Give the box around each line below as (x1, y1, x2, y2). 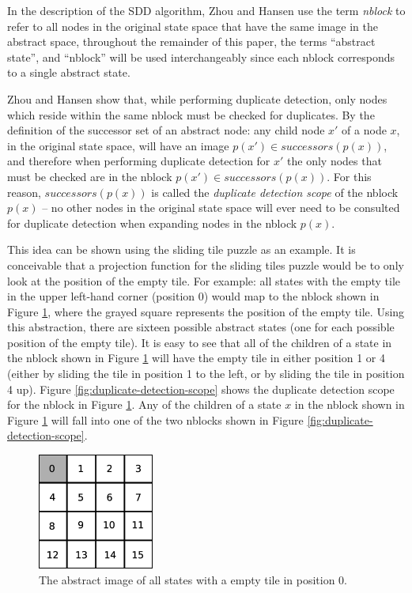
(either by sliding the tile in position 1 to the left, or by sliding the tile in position (7, 365, 405, 382)
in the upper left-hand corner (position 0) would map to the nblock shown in (7, 288, 380, 304)
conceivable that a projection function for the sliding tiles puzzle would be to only (7, 256, 404, 273)
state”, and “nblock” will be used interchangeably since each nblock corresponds (7, 48, 395, 65)
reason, (7, 183, 41, 200)
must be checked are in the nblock (7, 168, 172, 184)
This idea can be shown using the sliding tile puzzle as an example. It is (7, 241, 356, 258)
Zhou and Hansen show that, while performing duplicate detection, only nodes (7, 90, 387, 107)
